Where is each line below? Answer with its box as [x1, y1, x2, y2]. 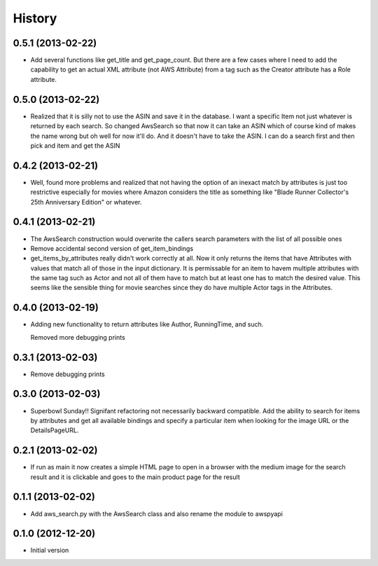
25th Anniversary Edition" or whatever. [30, 198, 142, 206]
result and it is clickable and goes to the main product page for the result [30, 473, 241, 481]
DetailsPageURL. [30, 426, 79, 434]
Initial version [30, 546, 69, 555]
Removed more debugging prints [30, 333, 125, 341]
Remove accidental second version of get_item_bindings [30, 244, 194, 252]
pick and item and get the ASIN [30, 141, 120, 150]
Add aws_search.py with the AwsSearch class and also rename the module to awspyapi [30, 509, 283, 518]
